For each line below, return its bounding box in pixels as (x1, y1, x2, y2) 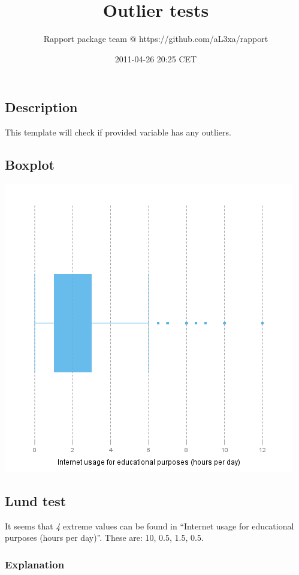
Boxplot (5, 155, 55, 174)
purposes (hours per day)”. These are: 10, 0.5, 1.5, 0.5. (5, 531, 204, 544)
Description (5, 98, 78, 116)
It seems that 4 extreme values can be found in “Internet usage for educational (5, 519, 294, 532)
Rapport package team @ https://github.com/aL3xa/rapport (43, 32, 268, 45)
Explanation (5, 556, 65, 571)
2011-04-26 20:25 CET (114, 52, 197, 65)
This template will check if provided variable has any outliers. (5, 126, 231, 139)
